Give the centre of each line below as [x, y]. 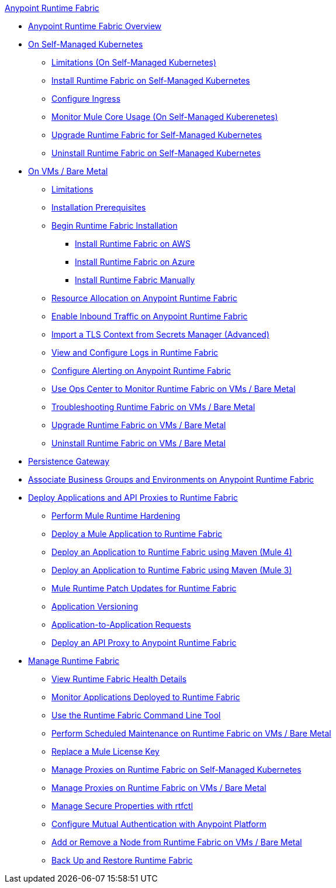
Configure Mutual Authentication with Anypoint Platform [159, 824]
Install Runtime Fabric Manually [135, 280]
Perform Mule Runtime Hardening [116, 516]
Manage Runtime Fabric [74, 661]
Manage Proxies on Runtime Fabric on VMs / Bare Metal [159, 788]
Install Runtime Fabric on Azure [135, 262]
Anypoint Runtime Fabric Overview [95, 26]
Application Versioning [95, 606]
